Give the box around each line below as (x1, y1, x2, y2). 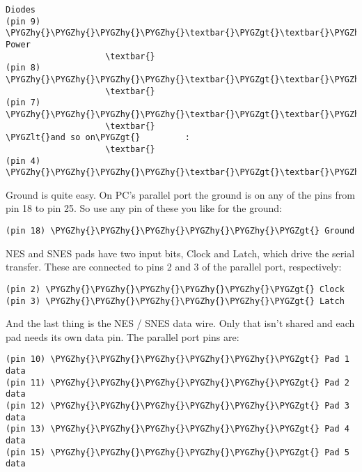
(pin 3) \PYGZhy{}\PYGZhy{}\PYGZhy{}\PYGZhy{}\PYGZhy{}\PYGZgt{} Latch (6, 296, 345, 306)
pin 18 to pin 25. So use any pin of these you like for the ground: (6, 201, 282, 215)
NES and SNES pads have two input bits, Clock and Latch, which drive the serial (6, 245, 355, 260)
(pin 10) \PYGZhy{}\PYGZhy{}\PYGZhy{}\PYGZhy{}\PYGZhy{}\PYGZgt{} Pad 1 (6, 354, 349, 365)
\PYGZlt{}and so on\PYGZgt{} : (6, 132, 190, 143)
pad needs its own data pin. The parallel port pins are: (6, 329, 239, 344)
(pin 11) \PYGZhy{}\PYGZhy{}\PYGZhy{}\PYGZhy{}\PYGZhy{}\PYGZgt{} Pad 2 (6, 377, 349, 388)
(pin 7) (6, 98, 41, 108)
